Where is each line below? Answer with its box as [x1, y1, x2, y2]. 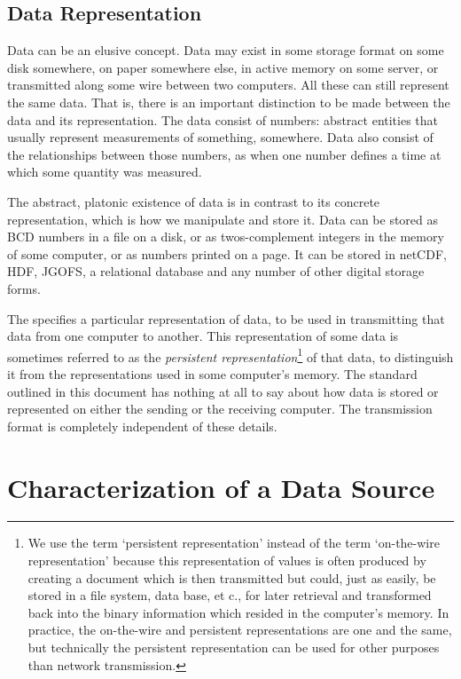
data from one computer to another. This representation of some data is [7, 327, 399, 345]
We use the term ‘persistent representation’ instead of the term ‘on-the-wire [27, 533, 440, 552]
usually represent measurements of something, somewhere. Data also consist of [7, 128, 434, 146]
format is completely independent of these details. [7, 416, 277, 435]
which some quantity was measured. [7, 162, 202, 181]
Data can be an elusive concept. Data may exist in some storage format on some [7, 41, 444, 59]
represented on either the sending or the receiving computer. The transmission [7, 399, 433, 418]
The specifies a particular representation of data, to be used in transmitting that [7, 309, 445, 328]
